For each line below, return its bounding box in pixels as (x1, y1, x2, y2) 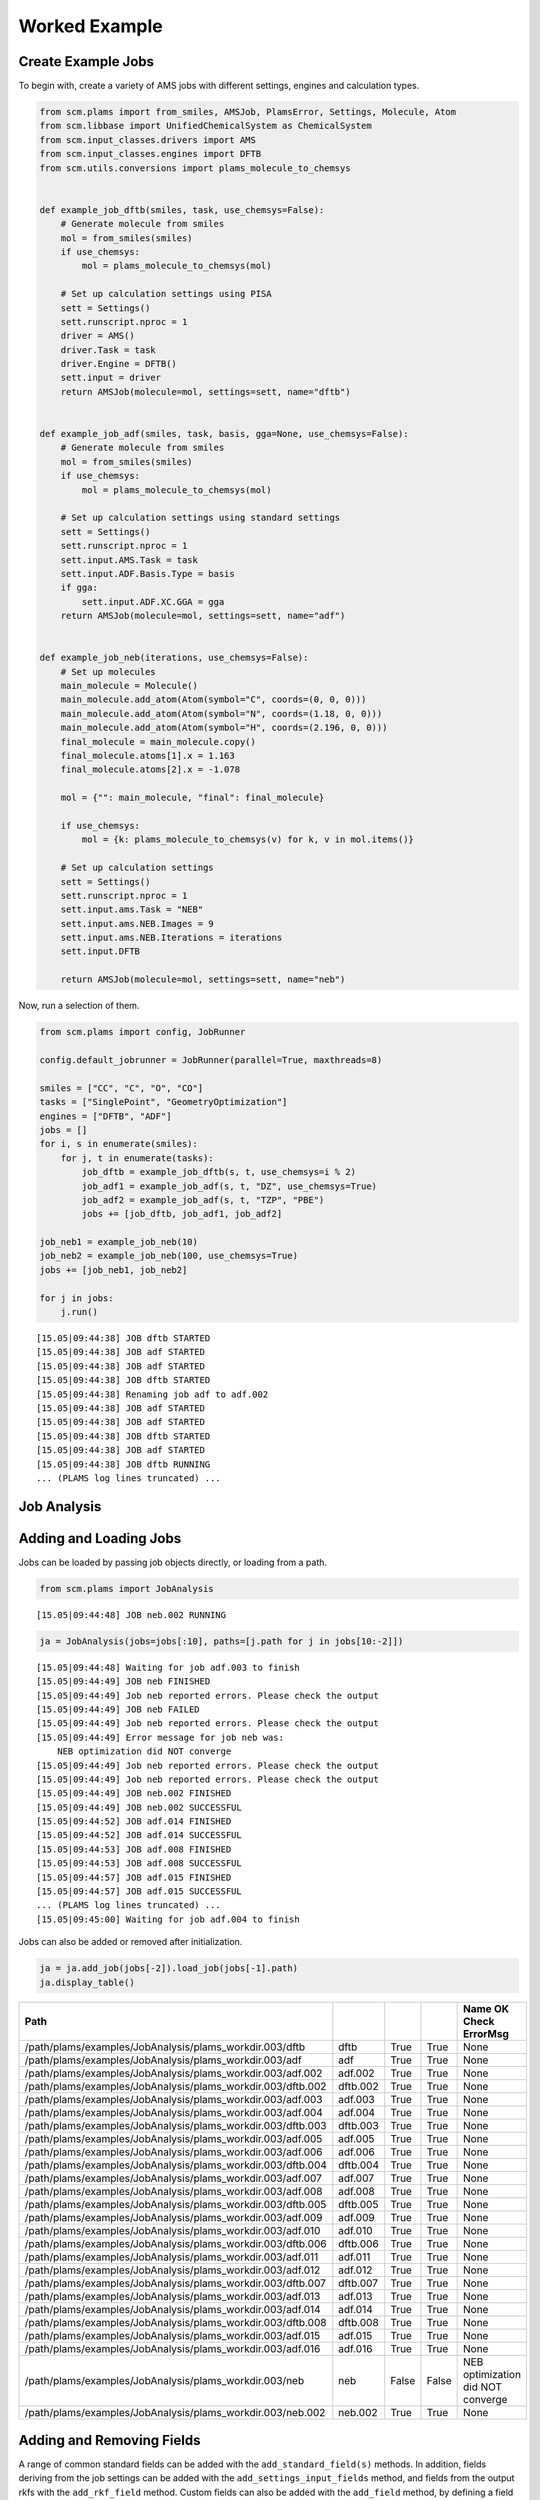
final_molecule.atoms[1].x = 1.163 (60, 750, 235, 762)
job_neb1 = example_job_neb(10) (39, 1236, 199, 1248)
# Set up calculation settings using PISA (60, 288, 272, 300)
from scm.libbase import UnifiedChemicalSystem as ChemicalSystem (39, 120, 372, 132)
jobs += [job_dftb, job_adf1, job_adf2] (81, 1208, 283, 1220)
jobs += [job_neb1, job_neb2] (39, 1264, 188, 1275)
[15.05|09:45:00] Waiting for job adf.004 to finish (36, 1913, 300, 1925)
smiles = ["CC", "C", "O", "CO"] (39, 1082, 204, 1094)
